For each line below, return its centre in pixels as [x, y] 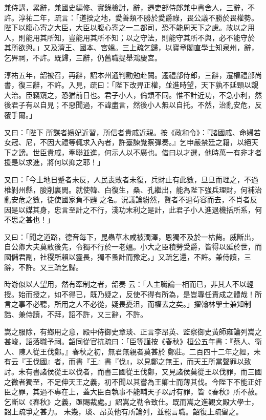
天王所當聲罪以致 [222, 361]
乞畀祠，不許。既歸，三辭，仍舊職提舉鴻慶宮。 [83, 57]
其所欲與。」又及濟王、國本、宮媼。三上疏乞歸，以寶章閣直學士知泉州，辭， [131, 47]
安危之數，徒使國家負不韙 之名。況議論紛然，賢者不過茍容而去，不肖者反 [134, 199]
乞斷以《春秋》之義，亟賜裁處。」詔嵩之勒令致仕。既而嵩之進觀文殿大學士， [131, 401]
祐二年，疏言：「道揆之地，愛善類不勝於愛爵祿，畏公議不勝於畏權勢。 [142, 17]
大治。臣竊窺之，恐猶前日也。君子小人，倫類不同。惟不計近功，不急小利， [129, 94]
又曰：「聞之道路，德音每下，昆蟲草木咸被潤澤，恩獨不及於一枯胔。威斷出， [131, 236]
